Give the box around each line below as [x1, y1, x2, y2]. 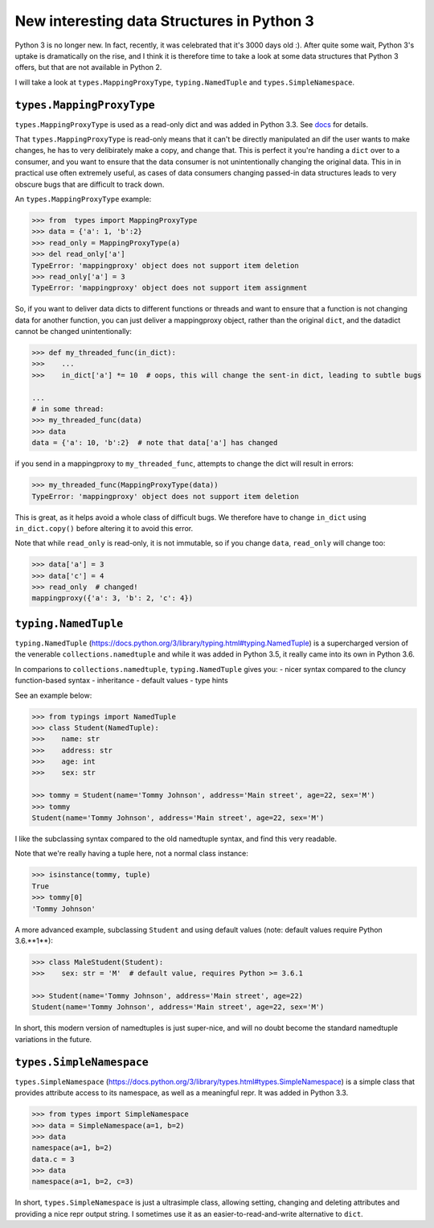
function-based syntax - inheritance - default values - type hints [14, 676, 228, 686]
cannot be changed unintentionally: [14, 327, 133, 336]
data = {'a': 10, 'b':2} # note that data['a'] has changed [31, 439, 278, 447]
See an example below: [14, 690, 92, 700]
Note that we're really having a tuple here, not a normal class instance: [14, 849, 248, 859]
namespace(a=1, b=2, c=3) [31, 1177, 134, 1186]
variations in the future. [14, 1034, 92, 1044]
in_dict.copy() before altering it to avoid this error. [14, 523, 193, 533]
